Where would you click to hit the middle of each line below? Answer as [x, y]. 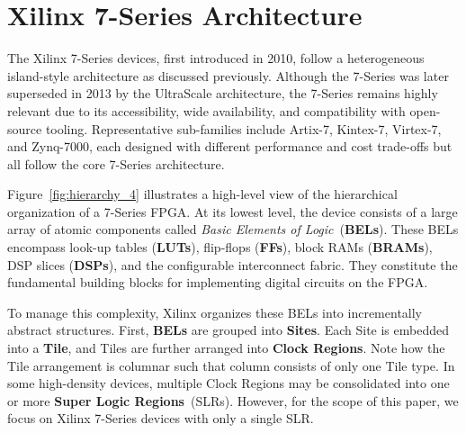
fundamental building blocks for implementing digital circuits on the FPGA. [218, 282]
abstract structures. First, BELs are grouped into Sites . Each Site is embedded [228, 330]
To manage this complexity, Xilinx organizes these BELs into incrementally [215, 312]
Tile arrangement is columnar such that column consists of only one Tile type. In [231, 365]
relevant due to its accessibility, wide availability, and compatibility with [206, 110]
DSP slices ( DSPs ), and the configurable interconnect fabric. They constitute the [233, 264]
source [25, 128]
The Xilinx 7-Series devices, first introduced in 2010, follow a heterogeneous [216, 58]
